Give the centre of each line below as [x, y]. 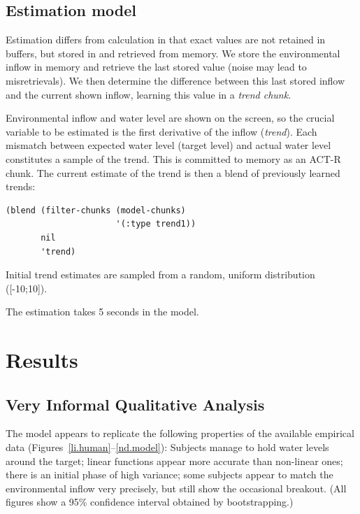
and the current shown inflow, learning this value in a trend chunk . [149, 94]
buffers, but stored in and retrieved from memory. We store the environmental [173, 53]
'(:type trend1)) [156, 224]
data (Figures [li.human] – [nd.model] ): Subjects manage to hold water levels [167, 447]
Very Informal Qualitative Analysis [135, 404]
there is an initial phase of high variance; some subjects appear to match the [170, 474]
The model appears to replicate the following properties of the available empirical [180, 433]
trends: [21, 186]
